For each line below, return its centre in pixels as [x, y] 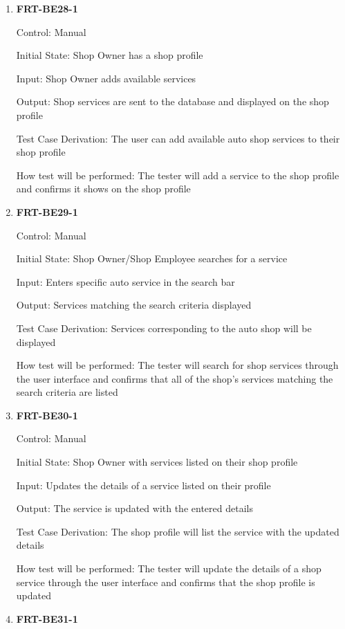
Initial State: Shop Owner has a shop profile [110, 55]
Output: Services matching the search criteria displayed [134, 305]
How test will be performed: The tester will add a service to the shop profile [178, 175]
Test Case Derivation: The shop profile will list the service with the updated [178, 531]
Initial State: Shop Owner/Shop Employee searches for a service [152, 258]
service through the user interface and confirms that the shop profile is [166, 582]
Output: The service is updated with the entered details [134, 508]
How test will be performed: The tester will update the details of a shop [169, 568]
